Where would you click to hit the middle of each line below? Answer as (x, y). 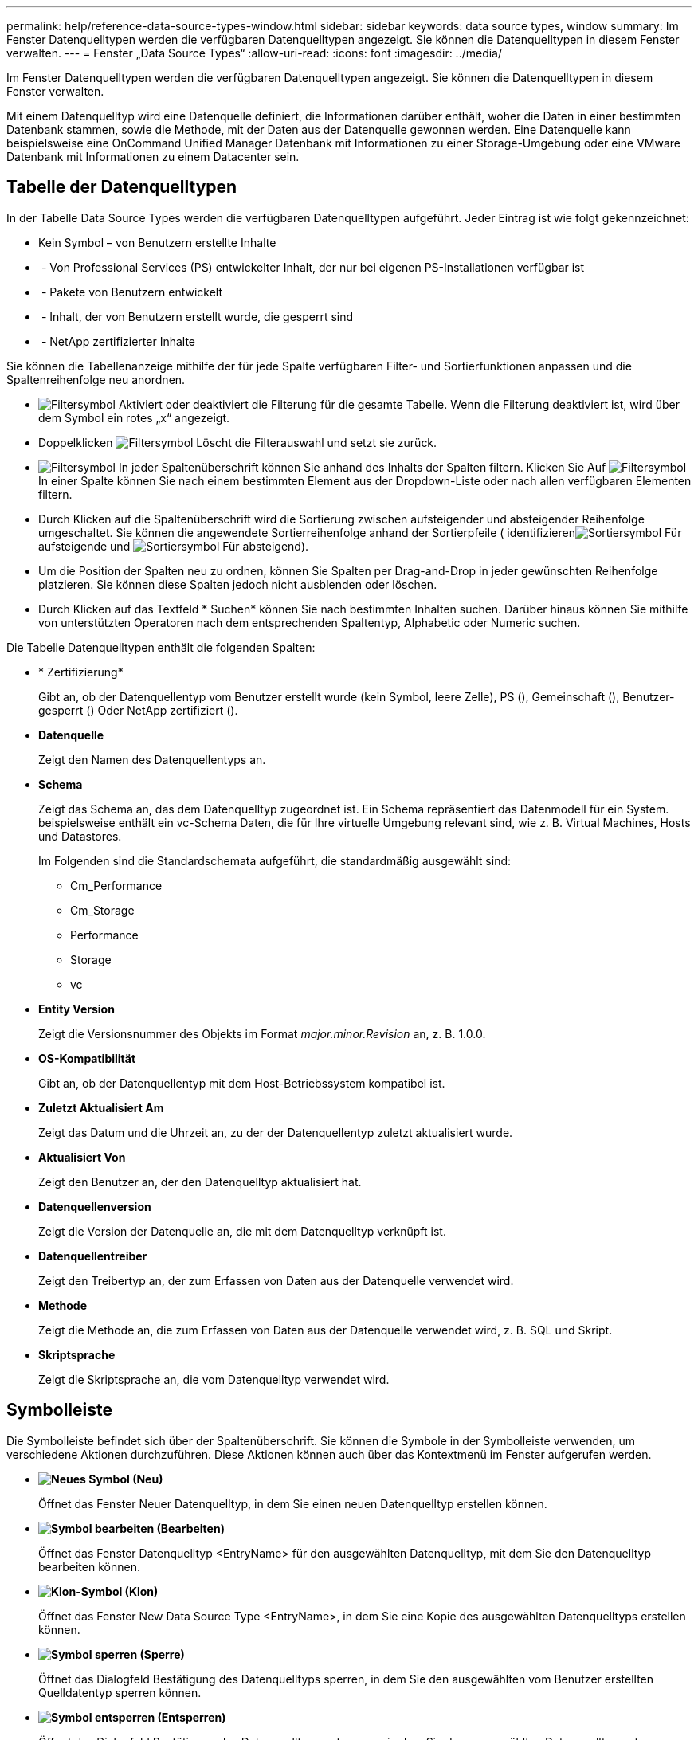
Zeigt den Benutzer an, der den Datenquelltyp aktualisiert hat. (200, 1182)
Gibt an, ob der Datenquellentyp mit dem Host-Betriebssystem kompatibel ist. (242, 1083)
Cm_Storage (102, 910)
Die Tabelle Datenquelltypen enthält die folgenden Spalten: (161, 647)
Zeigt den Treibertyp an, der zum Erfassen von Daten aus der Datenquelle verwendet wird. (276, 1280)
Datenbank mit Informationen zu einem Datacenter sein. (153, 157)
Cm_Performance (116, 885)
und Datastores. (80, 836)
